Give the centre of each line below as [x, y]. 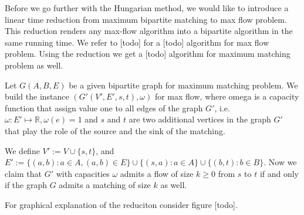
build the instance [37, 96]
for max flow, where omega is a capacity [227, 96]
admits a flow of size [157, 173]
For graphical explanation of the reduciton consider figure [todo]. [121, 204]
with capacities [83, 173]
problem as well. [34, 65]
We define [22, 150]
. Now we [280, 162]
